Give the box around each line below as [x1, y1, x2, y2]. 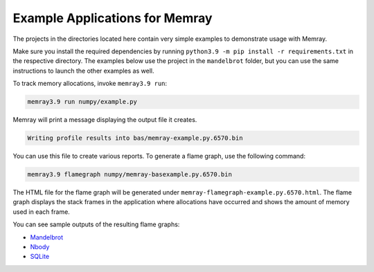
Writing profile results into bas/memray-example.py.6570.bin [27, 134, 243, 142]
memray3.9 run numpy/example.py [27, 98, 138, 106]
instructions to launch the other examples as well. [12, 66, 154, 75]
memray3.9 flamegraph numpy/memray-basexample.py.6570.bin [27, 170, 232, 179]
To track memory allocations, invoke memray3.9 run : [12, 80, 168, 88]
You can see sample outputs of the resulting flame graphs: [12, 220, 180, 228]
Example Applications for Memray [12, 10, 213, 26]
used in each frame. [12, 208, 71, 216]
